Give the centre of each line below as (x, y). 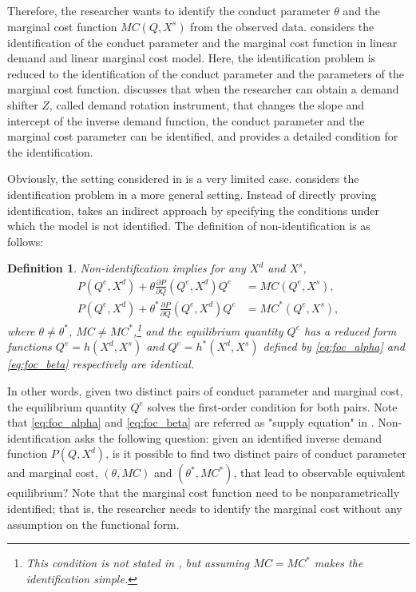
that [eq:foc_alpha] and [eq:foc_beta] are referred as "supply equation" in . (191, 422)
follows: (26, 241)
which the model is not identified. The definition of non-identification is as (189, 226)
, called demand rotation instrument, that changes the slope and (207, 104)
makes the (339, 563)
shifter (23, 104)
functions (30, 346)
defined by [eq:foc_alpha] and (334, 346)
